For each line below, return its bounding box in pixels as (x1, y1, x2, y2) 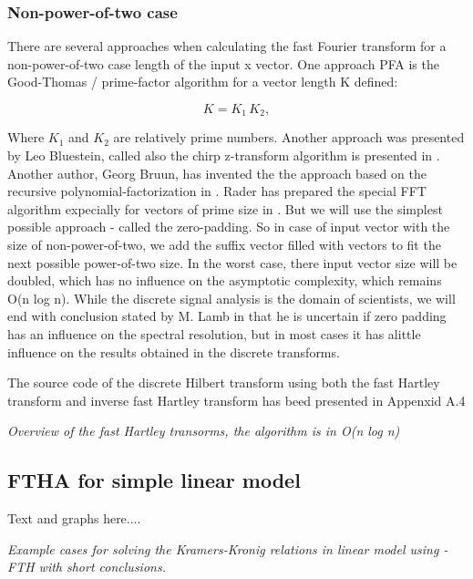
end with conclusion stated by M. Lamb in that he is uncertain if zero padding (7, 306, 447, 326)
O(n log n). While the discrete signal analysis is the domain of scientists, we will (7, 288, 456, 307)
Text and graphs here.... (7, 509, 141, 528)
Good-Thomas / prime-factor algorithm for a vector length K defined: (7, 72, 398, 91)
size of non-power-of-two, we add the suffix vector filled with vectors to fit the (7, 235, 441, 254)
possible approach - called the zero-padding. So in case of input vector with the (7, 217, 450, 236)
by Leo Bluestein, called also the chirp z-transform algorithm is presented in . (7, 146, 440, 165)
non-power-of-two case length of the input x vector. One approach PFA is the (7, 54, 439, 73)
